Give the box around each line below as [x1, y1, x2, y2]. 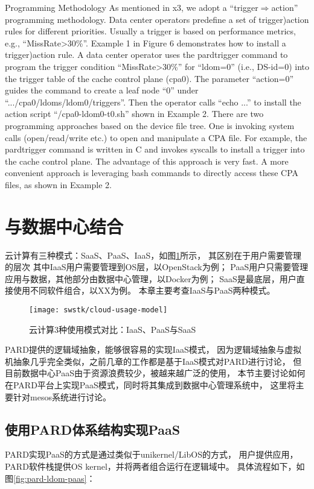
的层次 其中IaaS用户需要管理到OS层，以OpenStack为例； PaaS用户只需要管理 [5, 260, 309, 273]
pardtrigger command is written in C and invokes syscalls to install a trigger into [5, 143, 305, 156]
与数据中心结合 [5, 213, 124, 238]
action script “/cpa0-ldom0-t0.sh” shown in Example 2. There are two [5, 107, 264, 120]
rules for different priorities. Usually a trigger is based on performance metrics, [5, 25, 296, 37]
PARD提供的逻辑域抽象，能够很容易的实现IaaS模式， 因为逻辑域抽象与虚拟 [5, 343, 302, 356]
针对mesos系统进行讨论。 [13, 390, 111, 403]
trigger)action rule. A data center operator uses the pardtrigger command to [5, 48, 288, 61]
